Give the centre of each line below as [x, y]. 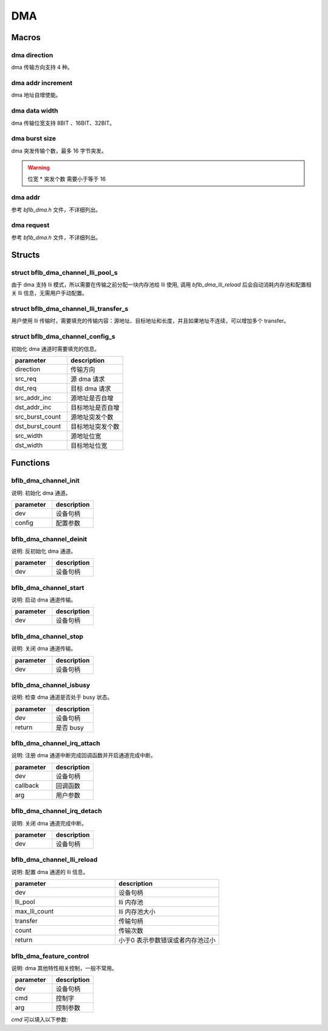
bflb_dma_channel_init [46, 481]
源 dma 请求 [88, 379]
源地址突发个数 [92, 417]
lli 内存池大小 [137, 912]
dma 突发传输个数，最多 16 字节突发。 [59, 151]
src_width [29, 436]
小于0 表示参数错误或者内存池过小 [167, 940]
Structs [26, 255]
